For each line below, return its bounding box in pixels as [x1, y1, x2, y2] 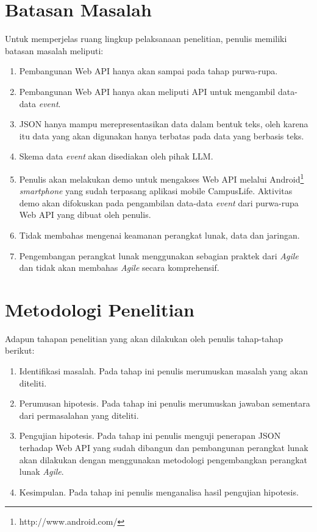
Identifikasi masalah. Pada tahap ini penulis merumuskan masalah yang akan [19, 365, 308, 377]
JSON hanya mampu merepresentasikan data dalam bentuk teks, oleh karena [19, 117, 308, 130]
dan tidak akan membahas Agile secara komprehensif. [19, 261, 219, 274]
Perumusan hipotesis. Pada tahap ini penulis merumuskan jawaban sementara [19, 397, 310, 410]
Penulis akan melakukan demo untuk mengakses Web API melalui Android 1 [19, 170, 304, 185]
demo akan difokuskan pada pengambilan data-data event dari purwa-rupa [19, 196, 299, 209]
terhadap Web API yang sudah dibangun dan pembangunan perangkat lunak [19, 441, 308, 453]
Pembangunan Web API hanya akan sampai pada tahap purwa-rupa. [19, 65, 278, 77]
